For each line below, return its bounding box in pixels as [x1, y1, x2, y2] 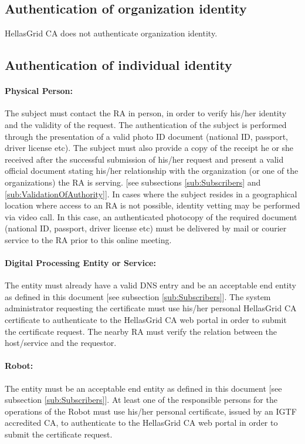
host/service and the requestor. [5, 337, 117, 349]
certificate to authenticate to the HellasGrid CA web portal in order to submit [5, 314, 287, 326]
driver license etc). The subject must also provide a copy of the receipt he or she [5, 142, 294, 154]
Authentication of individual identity [5, 56, 232, 74]
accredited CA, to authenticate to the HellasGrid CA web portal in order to [5, 416, 278, 429]
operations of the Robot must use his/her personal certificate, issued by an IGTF [5, 405, 297, 417]
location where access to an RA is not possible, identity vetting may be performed [5, 199, 300, 211]
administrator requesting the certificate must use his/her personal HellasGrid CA [5, 302, 297, 314]
